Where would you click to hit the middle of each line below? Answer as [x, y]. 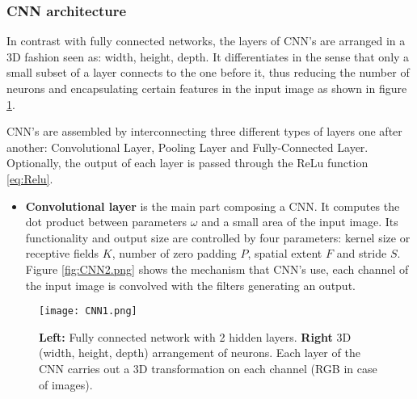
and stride [362, 253]
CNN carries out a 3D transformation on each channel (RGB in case [208, 368]
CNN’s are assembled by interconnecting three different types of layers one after [204, 131]
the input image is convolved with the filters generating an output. [190, 285]
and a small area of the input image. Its [300, 222]
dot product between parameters [106, 222]
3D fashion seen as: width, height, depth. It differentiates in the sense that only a [208, 56]
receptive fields [62, 253]
